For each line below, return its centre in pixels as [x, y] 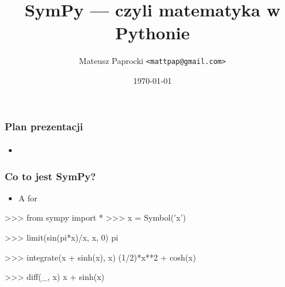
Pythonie [152, 33]
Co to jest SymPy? [50, 176]
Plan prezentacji [44, 126]
